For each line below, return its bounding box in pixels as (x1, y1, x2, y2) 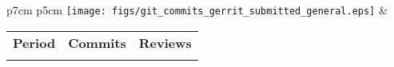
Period (13, 33, 56, 52)
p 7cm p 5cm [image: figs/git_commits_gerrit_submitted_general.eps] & (6, 2, 388, 18)
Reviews (138, 33, 192, 52)
